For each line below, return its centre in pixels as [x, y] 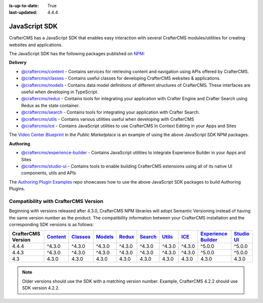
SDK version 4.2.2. [41, 288]
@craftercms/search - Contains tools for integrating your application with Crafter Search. [111, 112]
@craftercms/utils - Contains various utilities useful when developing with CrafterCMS [108, 119]
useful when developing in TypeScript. [60, 92]
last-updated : [23, 13]
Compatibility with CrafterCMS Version [56, 201]
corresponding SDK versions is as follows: [51, 225]
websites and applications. [36, 45]
